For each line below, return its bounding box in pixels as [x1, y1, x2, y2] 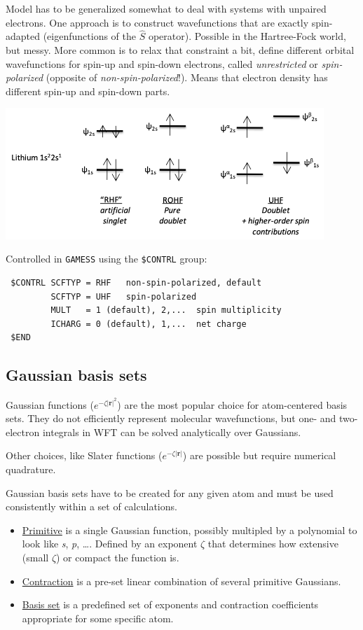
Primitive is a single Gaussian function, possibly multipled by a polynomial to [22, 522, 357, 537]
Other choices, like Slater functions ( [6, 448, 163, 463]
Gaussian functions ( [6, 397, 94, 412]
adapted [6, 29, 41, 43]
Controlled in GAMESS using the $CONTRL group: [6, 251, 207, 266]
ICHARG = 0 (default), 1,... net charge [50, 318, 247, 329]
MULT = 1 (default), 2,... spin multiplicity [50, 305, 282, 316]
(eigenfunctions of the [43, 29, 136, 43]
